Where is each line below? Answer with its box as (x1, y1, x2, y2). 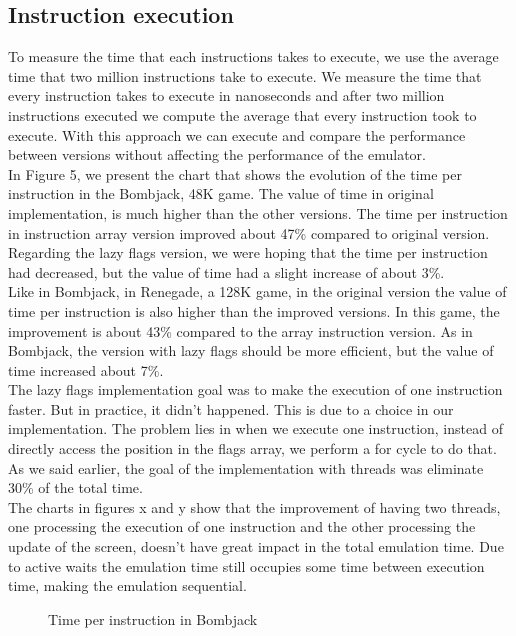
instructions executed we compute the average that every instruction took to (8, 104, 477, 125)
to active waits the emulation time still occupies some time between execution (8, 555, 485, 576)
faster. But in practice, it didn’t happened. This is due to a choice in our (8, 398, 454, 419)
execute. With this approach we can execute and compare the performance (8, 124, 466, 145)
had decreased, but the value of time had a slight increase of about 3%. (8, 261, 445, 282)
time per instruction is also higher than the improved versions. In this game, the (8, 300, 500, 321)
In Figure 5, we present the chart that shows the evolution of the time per (8, 163, 462, 184)
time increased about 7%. (8, 359, 164, 380)
